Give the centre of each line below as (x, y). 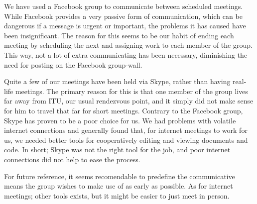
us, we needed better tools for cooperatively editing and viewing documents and (126, 140)
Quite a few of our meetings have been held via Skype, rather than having (117, 81)
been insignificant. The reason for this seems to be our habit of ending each (119, 35)
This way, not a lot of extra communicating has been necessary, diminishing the (126, 54)
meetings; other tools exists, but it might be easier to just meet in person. (117, 195)
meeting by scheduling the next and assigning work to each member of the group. (128, 45)
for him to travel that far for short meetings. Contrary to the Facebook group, (124, 110)
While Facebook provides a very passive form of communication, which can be (123, 16)
